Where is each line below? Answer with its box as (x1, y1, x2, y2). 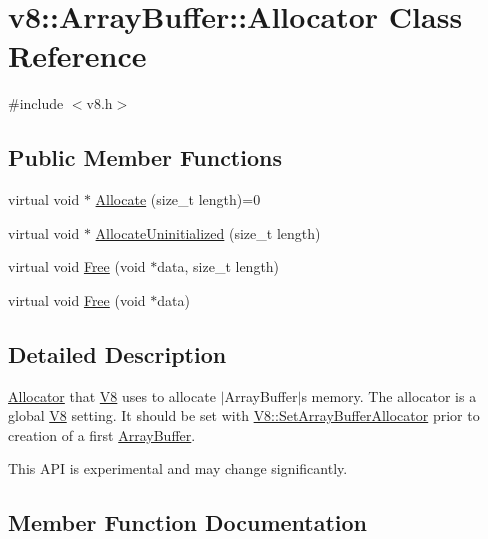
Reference (8, 35, 147, 76)
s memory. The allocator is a (301, 385, 477, 406)
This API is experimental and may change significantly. (8, 458, 348, 479)
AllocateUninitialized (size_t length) (95, 222, 321, 243)
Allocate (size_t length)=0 (95, 189, 261, 210)
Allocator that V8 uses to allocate (8, 385, 216, 406)
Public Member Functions (8, 142, 282, 173)
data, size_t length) (157, 256, 280, 277)
